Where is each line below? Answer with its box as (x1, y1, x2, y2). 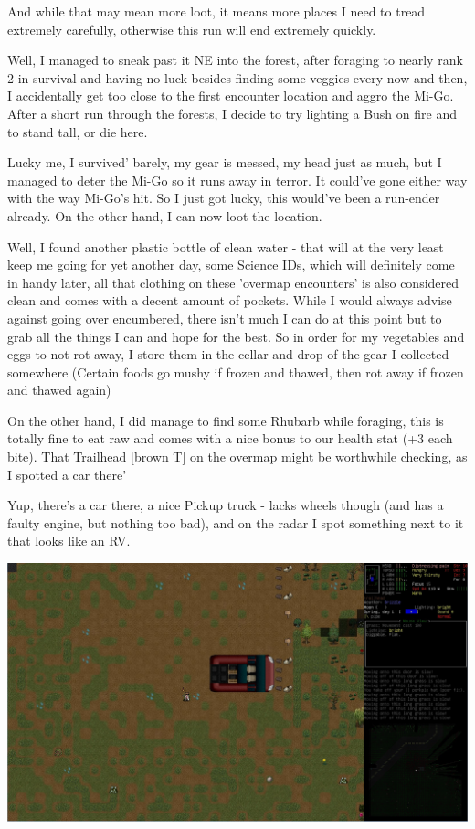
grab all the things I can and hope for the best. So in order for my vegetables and (7, 326, 465, 345)
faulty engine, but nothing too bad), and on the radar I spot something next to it (7, 513, 464, 532)
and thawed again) (7, 380, 111, 399)
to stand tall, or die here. (7, 122, 148, 141)
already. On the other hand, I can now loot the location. (7, 206, 322, 225)
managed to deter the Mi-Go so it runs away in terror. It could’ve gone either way (7, 170, 468, 189)
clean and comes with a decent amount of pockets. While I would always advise (7, 291, 452, 310)
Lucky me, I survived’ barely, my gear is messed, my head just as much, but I (7, 153, 442, 172)
